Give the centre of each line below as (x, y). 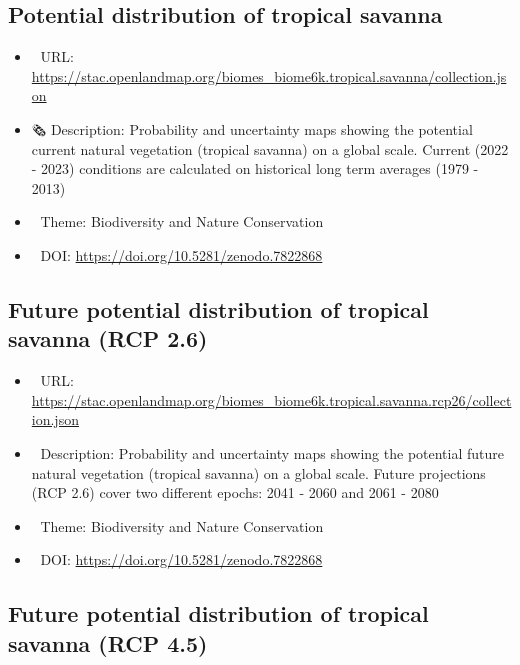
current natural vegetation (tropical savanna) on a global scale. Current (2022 (270, 148)
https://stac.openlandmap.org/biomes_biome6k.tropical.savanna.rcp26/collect (271, 399)
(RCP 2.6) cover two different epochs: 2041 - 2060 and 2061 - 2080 (235, 492)
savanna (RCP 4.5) (108, 642)
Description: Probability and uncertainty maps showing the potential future (272, 452)
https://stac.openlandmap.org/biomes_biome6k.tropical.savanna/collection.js (269, 75)
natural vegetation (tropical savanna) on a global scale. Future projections (258, 472)
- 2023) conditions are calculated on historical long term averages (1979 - (255, 168)
